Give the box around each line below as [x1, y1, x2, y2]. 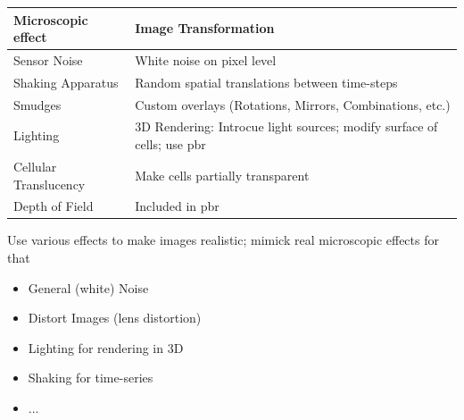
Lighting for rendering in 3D [28, 338, 184, 357]
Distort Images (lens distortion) [28, 308, 202, 327]
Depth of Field [13, 197, 94, 215]
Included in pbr [135, 197, 220, 215]
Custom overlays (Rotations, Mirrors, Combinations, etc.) [135, 95, 451, 113]
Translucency [13, 174, 86, 193]
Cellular [13, 156, 57, 175]
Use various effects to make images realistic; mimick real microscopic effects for [7, 231, 439, 249]
